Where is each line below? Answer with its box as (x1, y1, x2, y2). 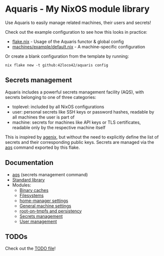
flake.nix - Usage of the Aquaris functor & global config (12, 38, 124, 45)
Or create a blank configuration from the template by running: (5, 53, 129, 59)
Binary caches (19, 187, 49, 193)
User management (19, 218, 57, 224)
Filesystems (19, 192, 44, 198)
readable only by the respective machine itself (12, 124, 106, 130)
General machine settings (19, 203, 71, 209)
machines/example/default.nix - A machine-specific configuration (12, 44, 145, 49)
